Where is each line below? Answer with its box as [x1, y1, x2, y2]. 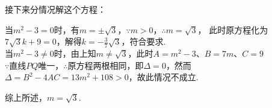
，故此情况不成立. [128, 71, 199, 83]
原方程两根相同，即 [67, 59, 144, 71]
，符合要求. [121, 35, 166, 48]
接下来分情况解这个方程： [5, 3, 106, 15]
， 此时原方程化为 [197, 23, 268, 36]
